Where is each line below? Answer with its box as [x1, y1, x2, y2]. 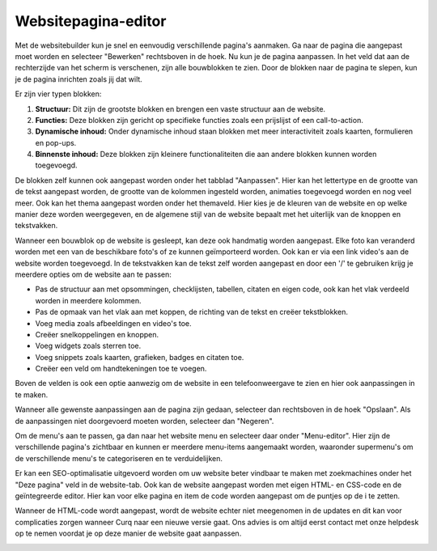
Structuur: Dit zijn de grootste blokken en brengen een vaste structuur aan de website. [35, 104, 326, 113]
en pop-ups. [35, 138, 77, 147]
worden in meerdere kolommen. [35, 295, 142, 305]
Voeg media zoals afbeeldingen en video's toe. [35, 318, 192, 328]
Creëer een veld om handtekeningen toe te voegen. [35, 364, 207, 374]
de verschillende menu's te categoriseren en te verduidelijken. [15, 453, 223, 463]
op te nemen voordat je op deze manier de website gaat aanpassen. [15, 528, 242, 538]
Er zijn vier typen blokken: [15, 89, 102, 99]
